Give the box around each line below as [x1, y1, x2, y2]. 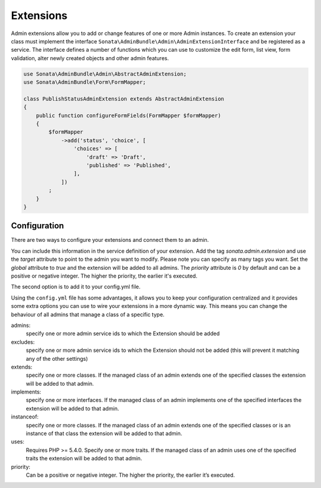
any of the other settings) [26, 355, 89, 362]
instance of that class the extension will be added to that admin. [26, 430, 182, 437]
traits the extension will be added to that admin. [26, 455, 143, 462]
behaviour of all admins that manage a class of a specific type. [11, 311, 165, 318]
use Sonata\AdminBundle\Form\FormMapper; [23, 79, 146, 86]
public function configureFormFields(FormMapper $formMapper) [36, 112, 221, 119]
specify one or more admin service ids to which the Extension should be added [26, 330, 220, 337]
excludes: [11, 338, 35, 345]
